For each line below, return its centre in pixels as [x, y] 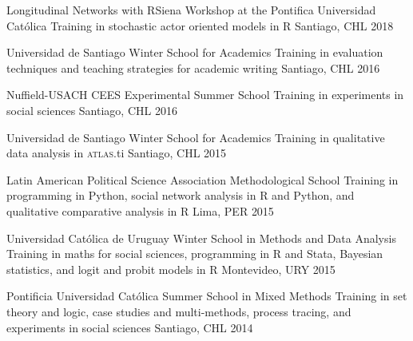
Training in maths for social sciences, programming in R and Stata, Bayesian [195, 254]
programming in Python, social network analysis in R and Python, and [181, 195]
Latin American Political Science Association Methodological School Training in [203, 179]
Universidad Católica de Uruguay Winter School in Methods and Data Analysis [201, 238]
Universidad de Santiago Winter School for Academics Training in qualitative [196, 137]
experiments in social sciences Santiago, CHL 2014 [130, 327]
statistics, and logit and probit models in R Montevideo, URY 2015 [171, 269]
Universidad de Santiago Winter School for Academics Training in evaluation [195, 52]
